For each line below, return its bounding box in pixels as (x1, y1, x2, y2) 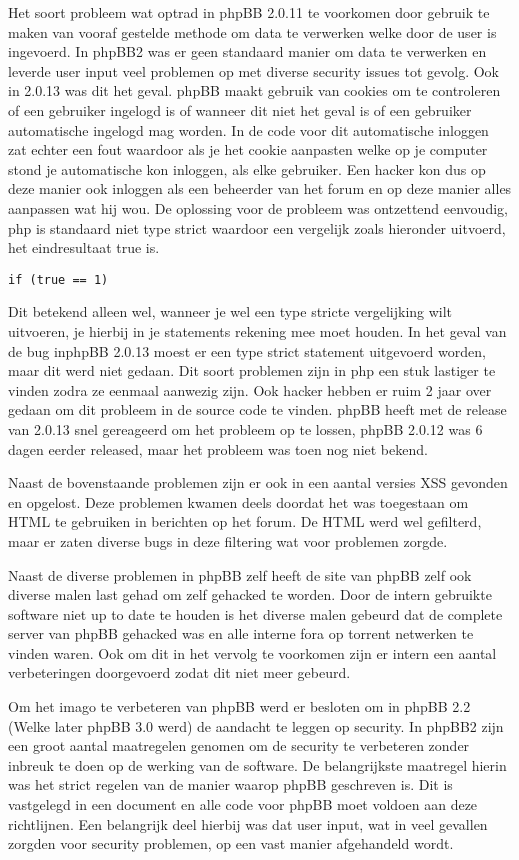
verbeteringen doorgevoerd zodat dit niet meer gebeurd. (8, 662, 351, 683)
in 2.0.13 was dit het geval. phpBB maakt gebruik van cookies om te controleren (8, 80, 501, 101)
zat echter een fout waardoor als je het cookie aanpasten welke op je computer (8, 139, 488, 160)
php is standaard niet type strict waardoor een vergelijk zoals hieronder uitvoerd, (8, 217, 506, 238)
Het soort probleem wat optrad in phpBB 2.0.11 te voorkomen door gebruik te (8, 2, 490, 22)
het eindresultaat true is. (8, 237, 160, 258)
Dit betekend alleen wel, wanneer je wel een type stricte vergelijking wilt (8, 301, 453, 322)
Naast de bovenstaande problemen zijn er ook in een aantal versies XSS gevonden (8, 472, 508, 493)
